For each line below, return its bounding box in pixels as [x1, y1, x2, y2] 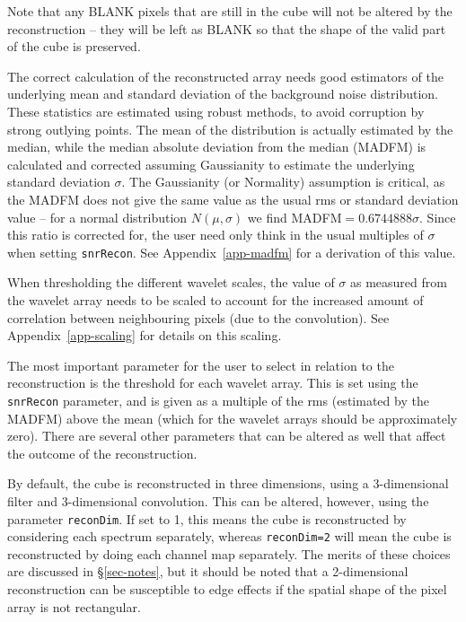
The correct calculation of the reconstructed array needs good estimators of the [7, 66, 444, 85]
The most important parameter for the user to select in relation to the [7, 355, 394, 374]
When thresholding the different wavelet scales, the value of [7, 273, 335, 292]
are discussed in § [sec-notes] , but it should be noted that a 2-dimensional [7, 562, 409, 581]
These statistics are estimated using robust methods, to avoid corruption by [7, 101, 425, 120]
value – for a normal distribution [7, 207, 188, 226]
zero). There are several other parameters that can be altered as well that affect [7, 426, 446, 445]
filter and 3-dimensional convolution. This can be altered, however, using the [7, 491, 429, 510]
